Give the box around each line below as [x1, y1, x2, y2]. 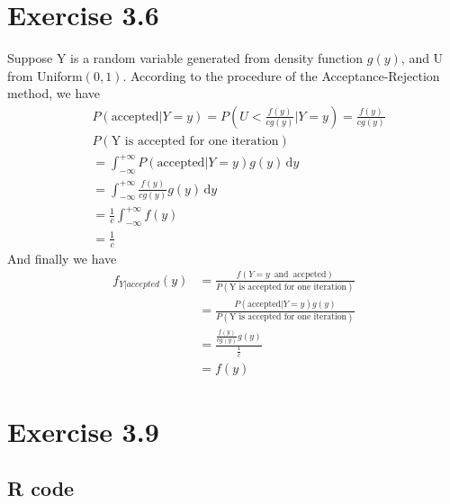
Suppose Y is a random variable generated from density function [7, 49, 364, 67]
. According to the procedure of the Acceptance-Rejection [122, 66, 440, 85]
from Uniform [7, 66, 83, 85]
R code [7, 474, 75, 502]
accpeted [292, 270, 327, 280]
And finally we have [7, 248, 117, 267]
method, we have [7, 84, 101, 103]
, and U [400, 49, 444, 67]
